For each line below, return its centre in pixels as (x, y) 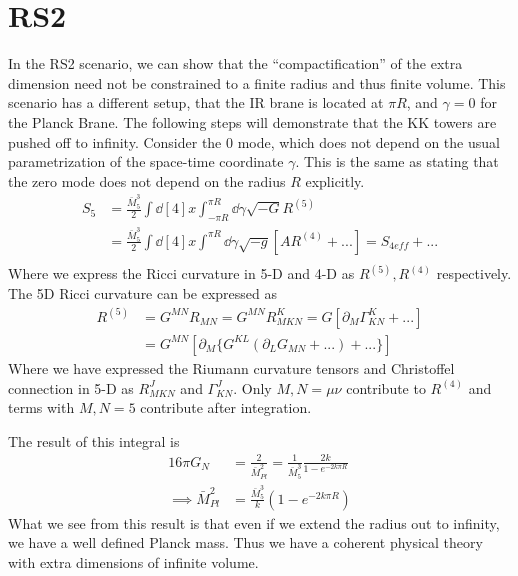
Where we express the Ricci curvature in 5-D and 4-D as (181, 273)
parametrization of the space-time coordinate (146, 161)
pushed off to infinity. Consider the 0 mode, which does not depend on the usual (254, 141)
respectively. (474, 273)
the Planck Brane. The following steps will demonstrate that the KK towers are (252, 121)
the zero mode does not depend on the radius (147, 180)
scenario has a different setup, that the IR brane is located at (196, 102)
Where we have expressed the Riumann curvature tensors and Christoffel (231, 367)
